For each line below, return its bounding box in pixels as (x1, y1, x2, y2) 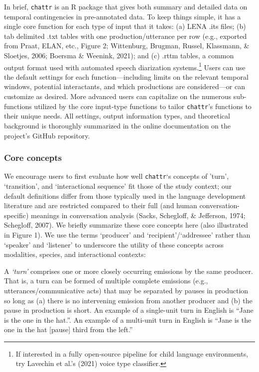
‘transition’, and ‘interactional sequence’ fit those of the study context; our (4, 180, 232, 191)
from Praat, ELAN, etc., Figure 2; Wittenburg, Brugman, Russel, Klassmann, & (4, 40, 250, 51)
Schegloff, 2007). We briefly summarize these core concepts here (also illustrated (4, 220, 249, 230)
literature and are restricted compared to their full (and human (4, 200, 197, 211)
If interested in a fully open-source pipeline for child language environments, (15, 348, 249, 359)
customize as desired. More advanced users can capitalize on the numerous (4, 91, 231, 102)
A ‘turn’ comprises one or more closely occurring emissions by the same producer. (4, 265, 253, 276)
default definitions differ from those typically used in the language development (4, 190, 246, 201)
